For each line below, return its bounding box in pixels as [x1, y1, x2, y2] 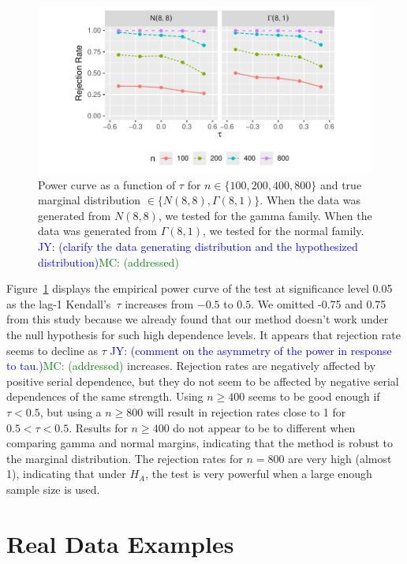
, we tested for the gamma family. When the [158, 207, 372, 223]
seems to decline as [6, 342, 99, 358]
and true [319, 176, 362, 192]
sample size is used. [6, 480, 100, 497]
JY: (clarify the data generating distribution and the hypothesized [38, 237, 358, 254]
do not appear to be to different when [173, 419, 356, 435]
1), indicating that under [6, 465, 126, 482]
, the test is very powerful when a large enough [145, 465, 372, 482]
